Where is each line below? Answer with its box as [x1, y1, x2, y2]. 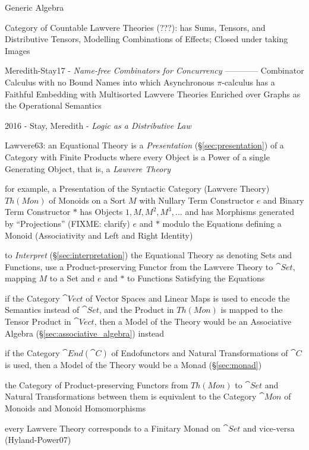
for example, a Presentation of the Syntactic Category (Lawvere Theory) [5, 182, 270, 195]
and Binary [263, 194, 304, 206]
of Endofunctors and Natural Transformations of [111, 347, 288, 359]
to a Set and [49, 272, 95, 284]
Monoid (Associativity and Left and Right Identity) [5, 229, 193, 241]
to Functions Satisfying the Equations [127, 272, 265, 284]
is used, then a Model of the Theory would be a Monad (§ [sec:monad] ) [5, 359, 262, 371]
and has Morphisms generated [185, 205, 294, 218]
